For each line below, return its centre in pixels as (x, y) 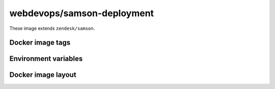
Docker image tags (40, 43)
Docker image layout (43, 75)
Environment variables (46, 59)
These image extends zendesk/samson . (52, 28)
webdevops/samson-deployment (82, 13)
